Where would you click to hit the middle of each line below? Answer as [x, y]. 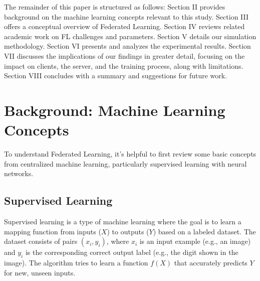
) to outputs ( [128, 231]
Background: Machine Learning [115, 110]
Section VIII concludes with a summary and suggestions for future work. [116, 76]
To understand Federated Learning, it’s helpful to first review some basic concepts [130, 154]
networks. [19, 173]
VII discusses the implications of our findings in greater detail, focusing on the [124, 55]
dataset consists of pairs [41, 241]
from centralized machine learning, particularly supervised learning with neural [125, 163]
